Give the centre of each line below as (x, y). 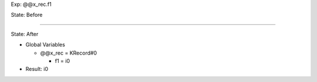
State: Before (27, 15)
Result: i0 (37, 69)
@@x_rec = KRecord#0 (68, 53)
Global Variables (45, 45)
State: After (25, 34)
